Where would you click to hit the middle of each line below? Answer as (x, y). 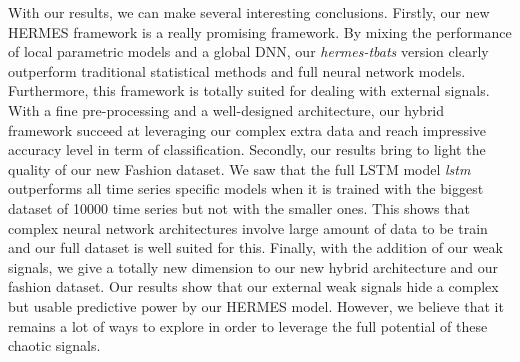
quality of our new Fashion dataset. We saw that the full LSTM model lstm (239, 168)
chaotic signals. (54, 345)
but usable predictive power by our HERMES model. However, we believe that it (256, 305)
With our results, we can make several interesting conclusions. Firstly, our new (249, 12)
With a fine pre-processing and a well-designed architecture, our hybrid (226, 109)
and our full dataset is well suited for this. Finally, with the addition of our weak (255, 247)
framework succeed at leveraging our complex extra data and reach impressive (247, 129)
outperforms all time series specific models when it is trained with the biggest (246, 188)
